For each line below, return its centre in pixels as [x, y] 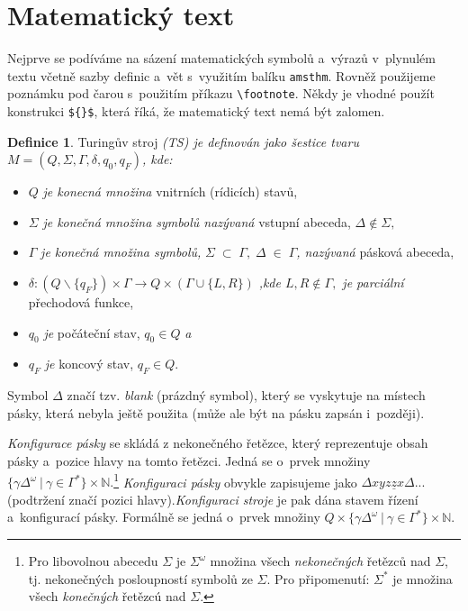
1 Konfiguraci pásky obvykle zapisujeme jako [235, 480]
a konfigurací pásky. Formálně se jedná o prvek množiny [164, 517]
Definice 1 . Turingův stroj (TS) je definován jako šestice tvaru [183, 141]
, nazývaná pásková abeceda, [375, 252]
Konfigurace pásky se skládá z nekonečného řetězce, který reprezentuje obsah [218, 443]
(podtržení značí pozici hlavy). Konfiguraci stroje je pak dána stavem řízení [213, 499]
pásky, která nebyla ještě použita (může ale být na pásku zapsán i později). [216, 412]
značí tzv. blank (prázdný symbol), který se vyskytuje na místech [246, 395]
